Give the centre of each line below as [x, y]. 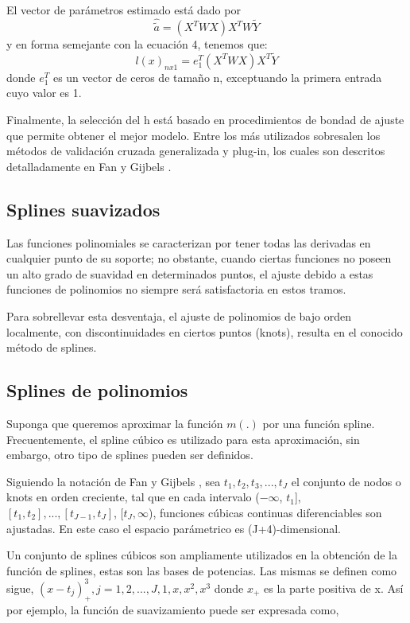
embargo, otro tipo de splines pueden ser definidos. [130, 455]
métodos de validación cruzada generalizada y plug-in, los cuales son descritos [196, 151]
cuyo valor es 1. [44, 93]
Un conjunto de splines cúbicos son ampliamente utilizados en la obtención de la [202, 555]
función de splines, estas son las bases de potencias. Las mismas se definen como [202, 570]
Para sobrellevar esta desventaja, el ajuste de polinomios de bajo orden [179, 315]
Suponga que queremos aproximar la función [115, 423]
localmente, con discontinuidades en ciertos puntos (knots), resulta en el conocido [205, 331]
